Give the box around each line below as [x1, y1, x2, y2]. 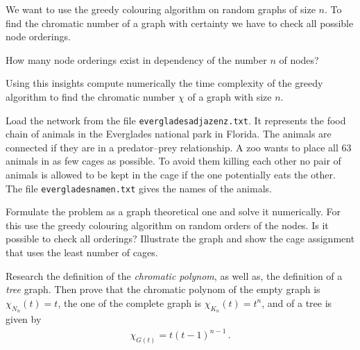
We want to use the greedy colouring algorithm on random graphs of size [6, 2, 316, 16]
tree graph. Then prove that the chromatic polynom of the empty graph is [6, 282, 320, 297]
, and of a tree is [262, 295, 332, 310]
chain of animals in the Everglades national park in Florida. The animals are [6, 126, 332, 141]
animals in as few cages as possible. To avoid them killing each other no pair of [6, 153, 341, 168]
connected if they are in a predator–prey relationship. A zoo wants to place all [6, 140, 338, 154]
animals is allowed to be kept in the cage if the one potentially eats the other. [6, 167, 336, 181]
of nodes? [279, 52, 319, 67]
